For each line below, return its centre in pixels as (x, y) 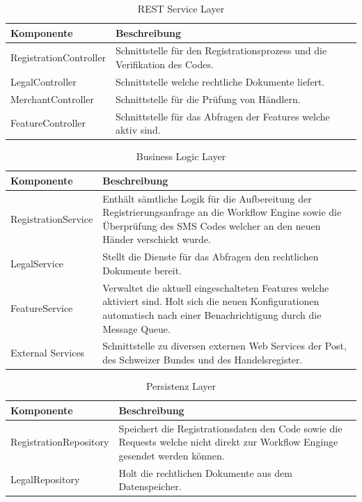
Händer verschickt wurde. (157, 239)
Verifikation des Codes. (164, 64)
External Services (48, 353)
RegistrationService (52, 219)
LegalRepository (45, 479)
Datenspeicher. (150, 486)
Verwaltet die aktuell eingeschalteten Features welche (216, 287)
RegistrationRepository (60, 442)
